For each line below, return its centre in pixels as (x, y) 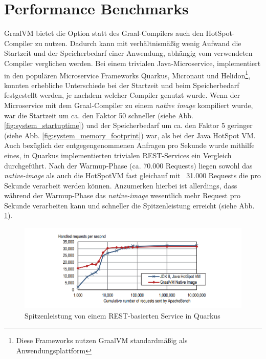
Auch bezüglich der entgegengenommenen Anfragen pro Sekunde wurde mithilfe (129, 145)
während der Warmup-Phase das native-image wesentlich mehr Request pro (122, 195)
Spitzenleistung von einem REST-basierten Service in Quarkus (123, 315)
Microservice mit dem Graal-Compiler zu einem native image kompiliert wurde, (129, 105)
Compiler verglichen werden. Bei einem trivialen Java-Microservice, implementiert (132, 63)
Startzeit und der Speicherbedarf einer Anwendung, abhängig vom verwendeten (128, 53)
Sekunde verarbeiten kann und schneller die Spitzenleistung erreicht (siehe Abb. (129, 205)
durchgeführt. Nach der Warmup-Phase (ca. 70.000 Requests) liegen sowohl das (128, 165)
